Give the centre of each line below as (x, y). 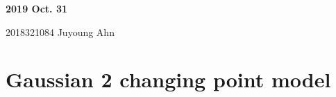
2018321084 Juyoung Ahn (60, 32)
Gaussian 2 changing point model (168, 79)
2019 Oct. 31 (36, 8)
